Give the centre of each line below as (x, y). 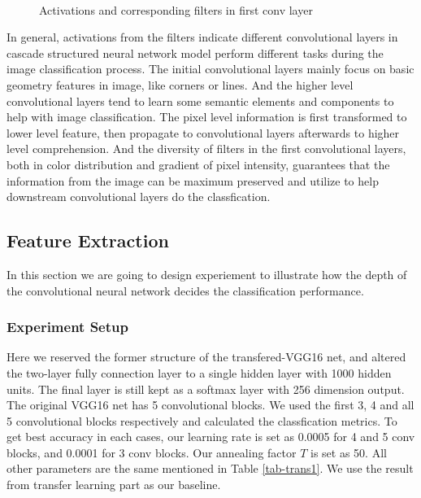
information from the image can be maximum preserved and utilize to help (193, 180)
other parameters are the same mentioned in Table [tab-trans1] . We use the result (210, 468)
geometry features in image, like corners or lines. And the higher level (180, 84)
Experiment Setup (67, 327)
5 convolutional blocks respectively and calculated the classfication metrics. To (202, 420)
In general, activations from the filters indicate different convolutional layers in (202, 37)
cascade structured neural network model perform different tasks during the (195, 52)
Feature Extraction (88, 240)
